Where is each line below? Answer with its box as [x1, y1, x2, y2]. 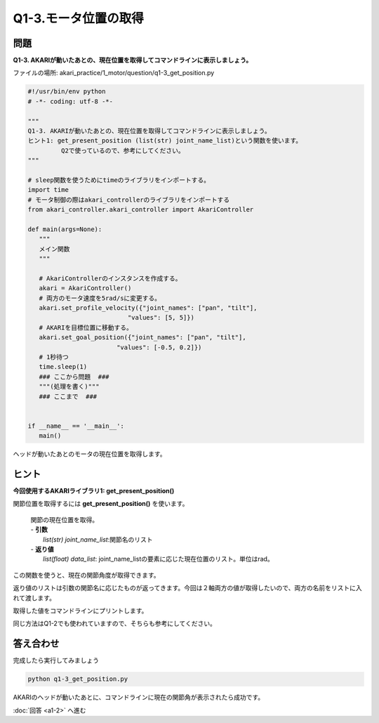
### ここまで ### [39, 392, 98, 400]
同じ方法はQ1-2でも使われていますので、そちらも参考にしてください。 [13, 619, 217, 628]
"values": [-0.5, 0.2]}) [116, 343, 202, 351]
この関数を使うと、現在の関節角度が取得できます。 [13, 571, 161, 579]
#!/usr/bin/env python [27, 88, 106, 96]
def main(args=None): [27, 225, 102, 233]
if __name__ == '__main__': [27, 422, 124, 430]
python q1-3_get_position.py [27, 675, 128, 683]
